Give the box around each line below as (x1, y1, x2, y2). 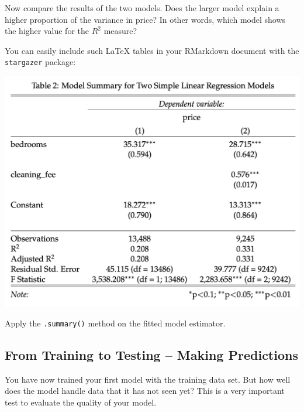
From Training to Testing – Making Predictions (5, 345, 298, 363)
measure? (103, 25, 137, 37)
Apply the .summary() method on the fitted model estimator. (5, 316, 226, 329)
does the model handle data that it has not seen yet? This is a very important (5, 384, 285, 397)
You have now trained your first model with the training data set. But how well (5, 373, 291, 385)
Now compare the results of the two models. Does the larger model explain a (5, 2, 279, 13)
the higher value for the (5, 25, 89, 37)
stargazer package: (5, 56, 76, 68)
